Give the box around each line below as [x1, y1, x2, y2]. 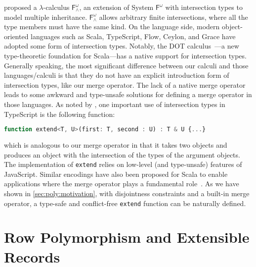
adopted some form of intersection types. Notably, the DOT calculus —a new [4, 41, 239, 51]
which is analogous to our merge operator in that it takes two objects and [4, 140, 227, 150]
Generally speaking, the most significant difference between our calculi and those [4, 60, 249, 70]
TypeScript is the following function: [4, 108, 115, 119]
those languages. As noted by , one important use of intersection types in [4, 99, 225, 109]
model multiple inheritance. [4, 11, 87, 22]
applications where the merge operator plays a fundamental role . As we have [4, 178, 239, 189]
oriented [4, 31, 29, 41]
